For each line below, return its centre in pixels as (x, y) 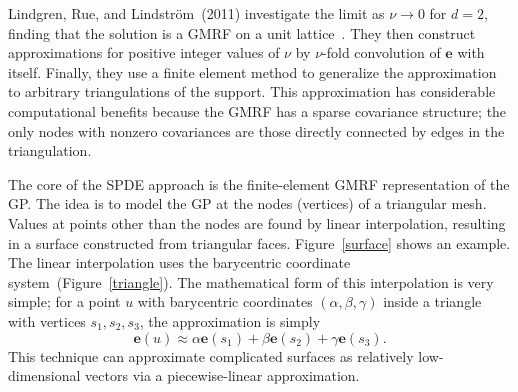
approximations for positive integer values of (144, 52)
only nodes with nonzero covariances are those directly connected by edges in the (256, 130)
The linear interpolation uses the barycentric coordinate (179, 262)
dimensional (44, 375)
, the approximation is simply (230, 320)
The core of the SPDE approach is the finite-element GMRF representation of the (259, 183)
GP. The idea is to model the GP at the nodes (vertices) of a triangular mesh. (247, 203)
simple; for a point (64, 301)
